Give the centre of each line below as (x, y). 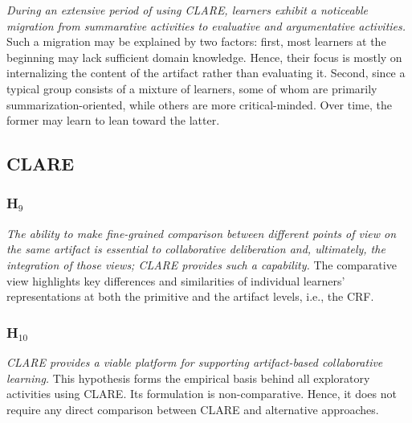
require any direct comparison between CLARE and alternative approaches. (193, 409)
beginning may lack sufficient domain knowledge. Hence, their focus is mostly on (204, 57)
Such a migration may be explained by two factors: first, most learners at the (196, 41)
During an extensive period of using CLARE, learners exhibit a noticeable (188, 10)
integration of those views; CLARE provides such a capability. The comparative (202, 264)
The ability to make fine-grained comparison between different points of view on (202, 233)
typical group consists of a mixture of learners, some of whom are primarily (192, 88)
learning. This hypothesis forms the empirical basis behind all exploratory (188, 378)
